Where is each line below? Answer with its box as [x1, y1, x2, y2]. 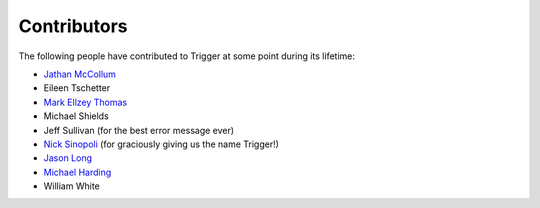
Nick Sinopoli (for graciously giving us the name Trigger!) [43, 138, 280, 150]
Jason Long [43, 152, 93, 164]
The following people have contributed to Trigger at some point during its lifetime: [18, 50, 355, 62]
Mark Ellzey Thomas [43, 96, 128, 108]
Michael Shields [43, 110, 109, 122]
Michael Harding [43, 166, 112, 178]
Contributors [18, 15, 129, 37]
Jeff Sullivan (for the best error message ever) [43, 124, 235, 136]
